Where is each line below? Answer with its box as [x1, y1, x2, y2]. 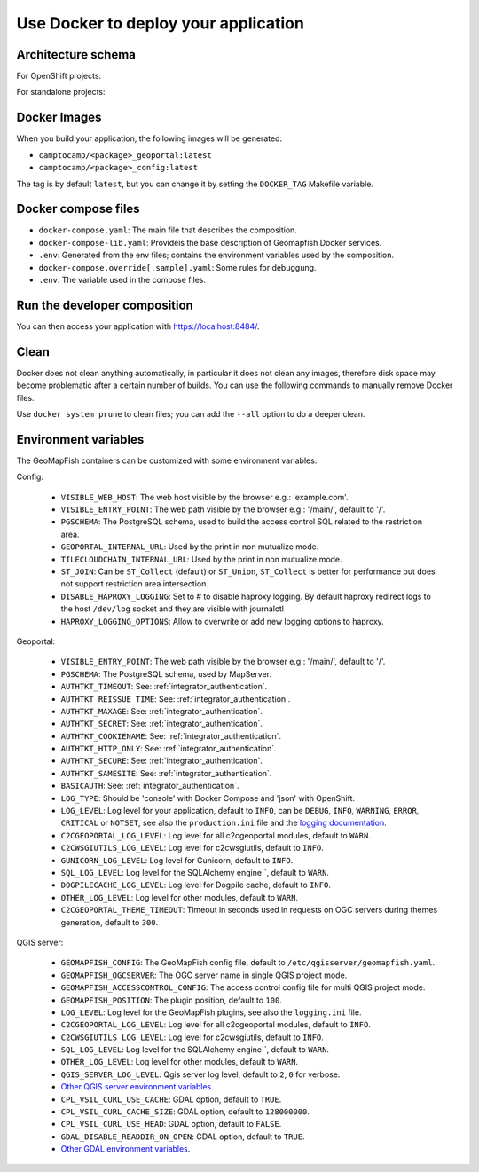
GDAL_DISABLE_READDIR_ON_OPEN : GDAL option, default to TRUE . [60, 1131, 305, 1142]
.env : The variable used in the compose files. [38, 275, 207, 285]
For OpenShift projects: [16, 71, 102, 82]
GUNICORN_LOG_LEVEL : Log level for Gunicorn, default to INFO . [60, 854, 294, 865]
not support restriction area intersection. [60, 578, 208, 589]
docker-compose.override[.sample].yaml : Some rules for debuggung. [38, 262, 317, 272]
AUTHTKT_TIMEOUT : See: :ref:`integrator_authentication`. [60, 681, 268, 692]
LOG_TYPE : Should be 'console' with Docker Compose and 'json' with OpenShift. [60, 792, 355, 803]
